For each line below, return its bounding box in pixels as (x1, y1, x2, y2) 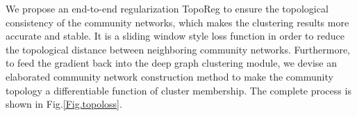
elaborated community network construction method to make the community (6, 69, 333, 83)
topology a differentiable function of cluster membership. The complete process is (6, 83, 351, 97)
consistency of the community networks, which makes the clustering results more (6, 15, 349, 29)
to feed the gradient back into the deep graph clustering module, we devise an (6, 56, 338, 70)
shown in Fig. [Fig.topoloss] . (6, 97, 122, 111)
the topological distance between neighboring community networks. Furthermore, (6, 42, 351, 56)
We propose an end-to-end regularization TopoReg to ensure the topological (6, 1, 329, 15)
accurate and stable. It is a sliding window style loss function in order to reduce (6, 28, 344, 43)
